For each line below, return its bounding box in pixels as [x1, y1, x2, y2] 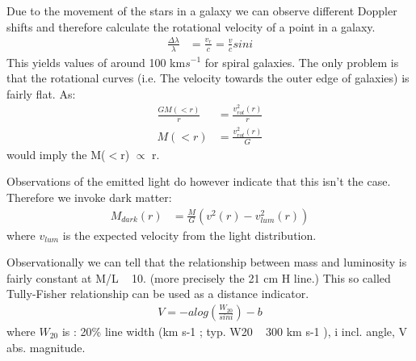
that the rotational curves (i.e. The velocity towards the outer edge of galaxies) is [6, 69, 410, 86]
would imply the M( [6, 145, 106, 162]
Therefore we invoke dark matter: [6, 189, 172, 205]
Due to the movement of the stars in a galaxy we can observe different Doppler [6, 2, 397, 19]
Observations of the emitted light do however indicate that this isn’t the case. [6, 173, 391, 190]
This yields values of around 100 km [6, 53, 186, 70]
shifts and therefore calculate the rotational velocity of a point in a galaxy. [6, 18, 376, 35]
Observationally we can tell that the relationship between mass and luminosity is [6, 254, 407, 271]
